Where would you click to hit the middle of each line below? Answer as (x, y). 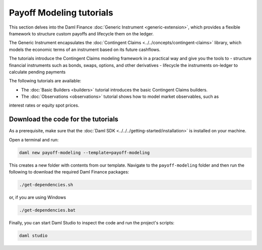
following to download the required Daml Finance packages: (69, 172)
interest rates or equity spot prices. (44, 105)
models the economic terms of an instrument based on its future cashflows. (85, 49)
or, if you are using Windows (38, 197)
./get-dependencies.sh (46, 185)
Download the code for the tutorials (64, 119)
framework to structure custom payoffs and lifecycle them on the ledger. (81, 33)
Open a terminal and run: (34, 140)
